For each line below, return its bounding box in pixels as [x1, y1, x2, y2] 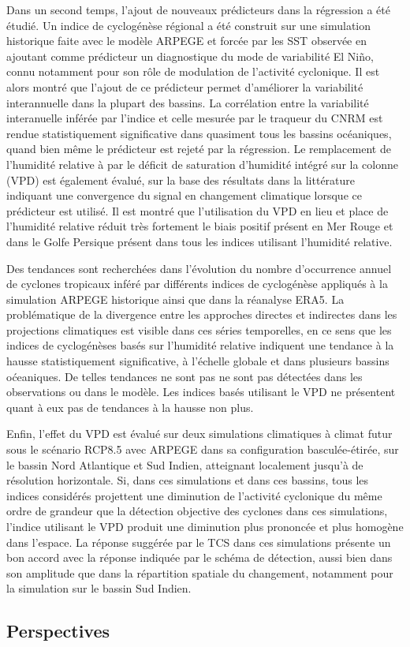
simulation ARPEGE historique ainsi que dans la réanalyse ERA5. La [6, 290, 345, 307]
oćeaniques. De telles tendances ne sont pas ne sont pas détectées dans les [6, 368, 363, 384]
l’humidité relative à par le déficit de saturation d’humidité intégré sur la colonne [6, 155, 398, 172]
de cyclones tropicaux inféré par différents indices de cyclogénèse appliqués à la [6, 275, 388, 292]
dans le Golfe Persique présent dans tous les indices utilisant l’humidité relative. [6, 233, 393, 249]
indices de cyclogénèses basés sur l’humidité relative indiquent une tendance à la [6, 337, 394, 353]
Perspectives [6, 619, 110, 643]
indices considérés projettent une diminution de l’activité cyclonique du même [6, 487, 382, 503]
